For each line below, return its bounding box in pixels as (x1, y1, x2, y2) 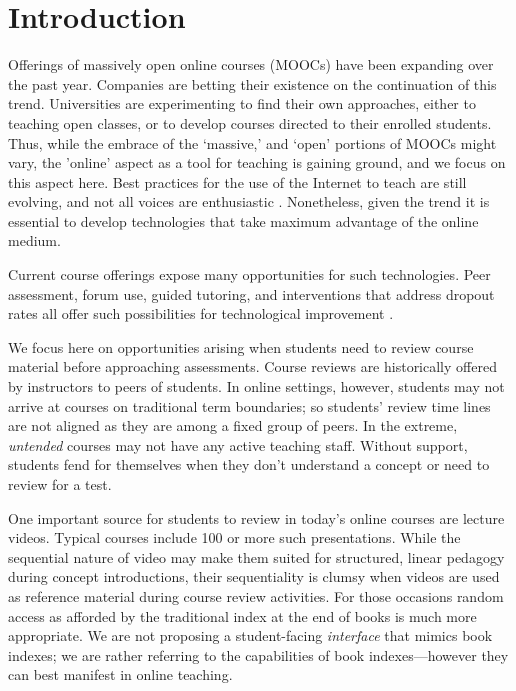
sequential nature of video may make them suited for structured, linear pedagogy (8, 546, 505, 567)
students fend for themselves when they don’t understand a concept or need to (8, 454, 490, 475)
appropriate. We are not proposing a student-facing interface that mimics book (8, 625, 493, 646)
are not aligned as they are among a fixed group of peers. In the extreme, (8, 415, 458, 436)
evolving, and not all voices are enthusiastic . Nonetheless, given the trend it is (8, 191, 490, 212)
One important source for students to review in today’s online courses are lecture (8, 507, 505, 528)
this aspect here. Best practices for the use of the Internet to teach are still (8, 171, 467, 192)
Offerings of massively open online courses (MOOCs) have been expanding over (8, 54, 494, 75)
